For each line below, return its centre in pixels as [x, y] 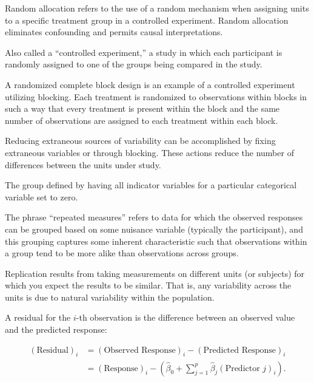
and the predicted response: [56, 329]
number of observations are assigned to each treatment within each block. [142, 120]
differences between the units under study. [83, 164]
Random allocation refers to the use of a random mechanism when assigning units [157, 8]
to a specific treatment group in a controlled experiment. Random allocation [147, 20]
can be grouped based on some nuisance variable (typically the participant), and [154, 229]
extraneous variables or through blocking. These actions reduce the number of [149, 152]
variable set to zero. [42, 196]
